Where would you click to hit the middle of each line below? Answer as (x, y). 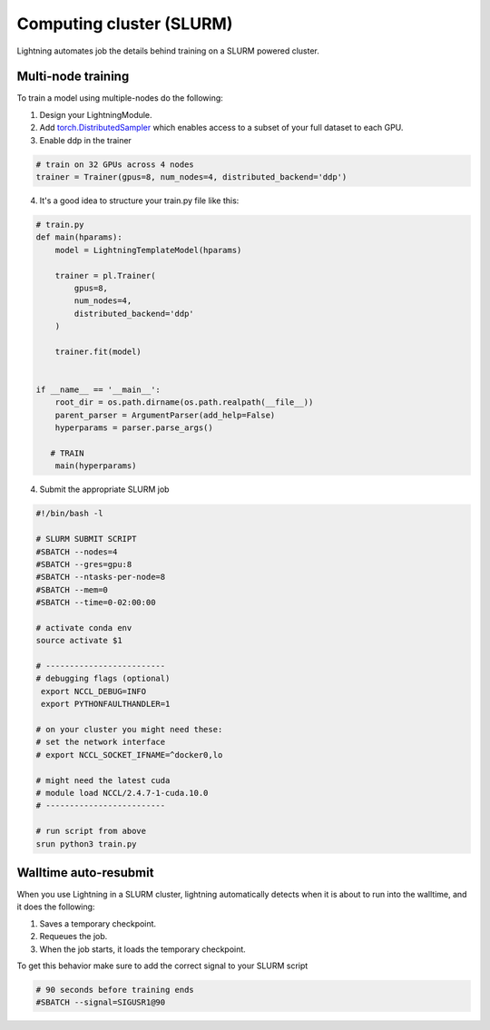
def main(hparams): (79, 237)
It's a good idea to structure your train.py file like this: (139, 201)
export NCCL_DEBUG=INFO (94, 691)
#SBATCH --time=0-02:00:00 (96, 603)
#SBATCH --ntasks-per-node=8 (101, 577)
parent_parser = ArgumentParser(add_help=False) (165, 415)
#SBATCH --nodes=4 (77, 552)
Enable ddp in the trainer (85, 140)
